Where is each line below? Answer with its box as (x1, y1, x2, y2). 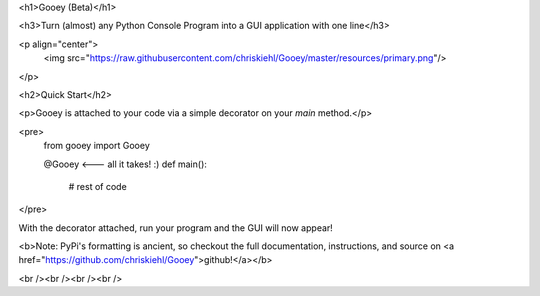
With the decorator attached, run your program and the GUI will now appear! (18, 221, 334, 234)
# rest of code (68, 180, 127, 192)
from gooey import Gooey (43, 140, 150, 152)
